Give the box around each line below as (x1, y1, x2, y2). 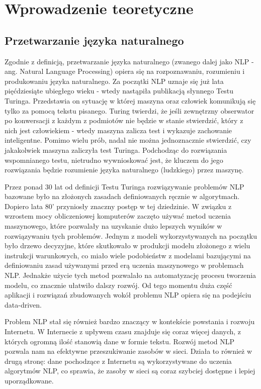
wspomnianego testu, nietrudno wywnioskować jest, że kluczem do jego (5, 154, 223, 165)
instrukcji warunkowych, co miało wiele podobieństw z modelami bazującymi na (5, 250, 251, 260)
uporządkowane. (5, 375, 54, 385)
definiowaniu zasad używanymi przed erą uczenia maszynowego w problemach (5, 260, 244, 270)
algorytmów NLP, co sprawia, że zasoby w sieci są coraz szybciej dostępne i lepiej (5, 365, 255, 376)
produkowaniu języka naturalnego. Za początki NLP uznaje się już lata (5, 75, 224, 86)
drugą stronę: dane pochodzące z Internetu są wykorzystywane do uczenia (5, 355, 232, 366)
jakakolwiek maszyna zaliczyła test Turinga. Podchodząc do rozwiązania (5, 144, 227, 155)
